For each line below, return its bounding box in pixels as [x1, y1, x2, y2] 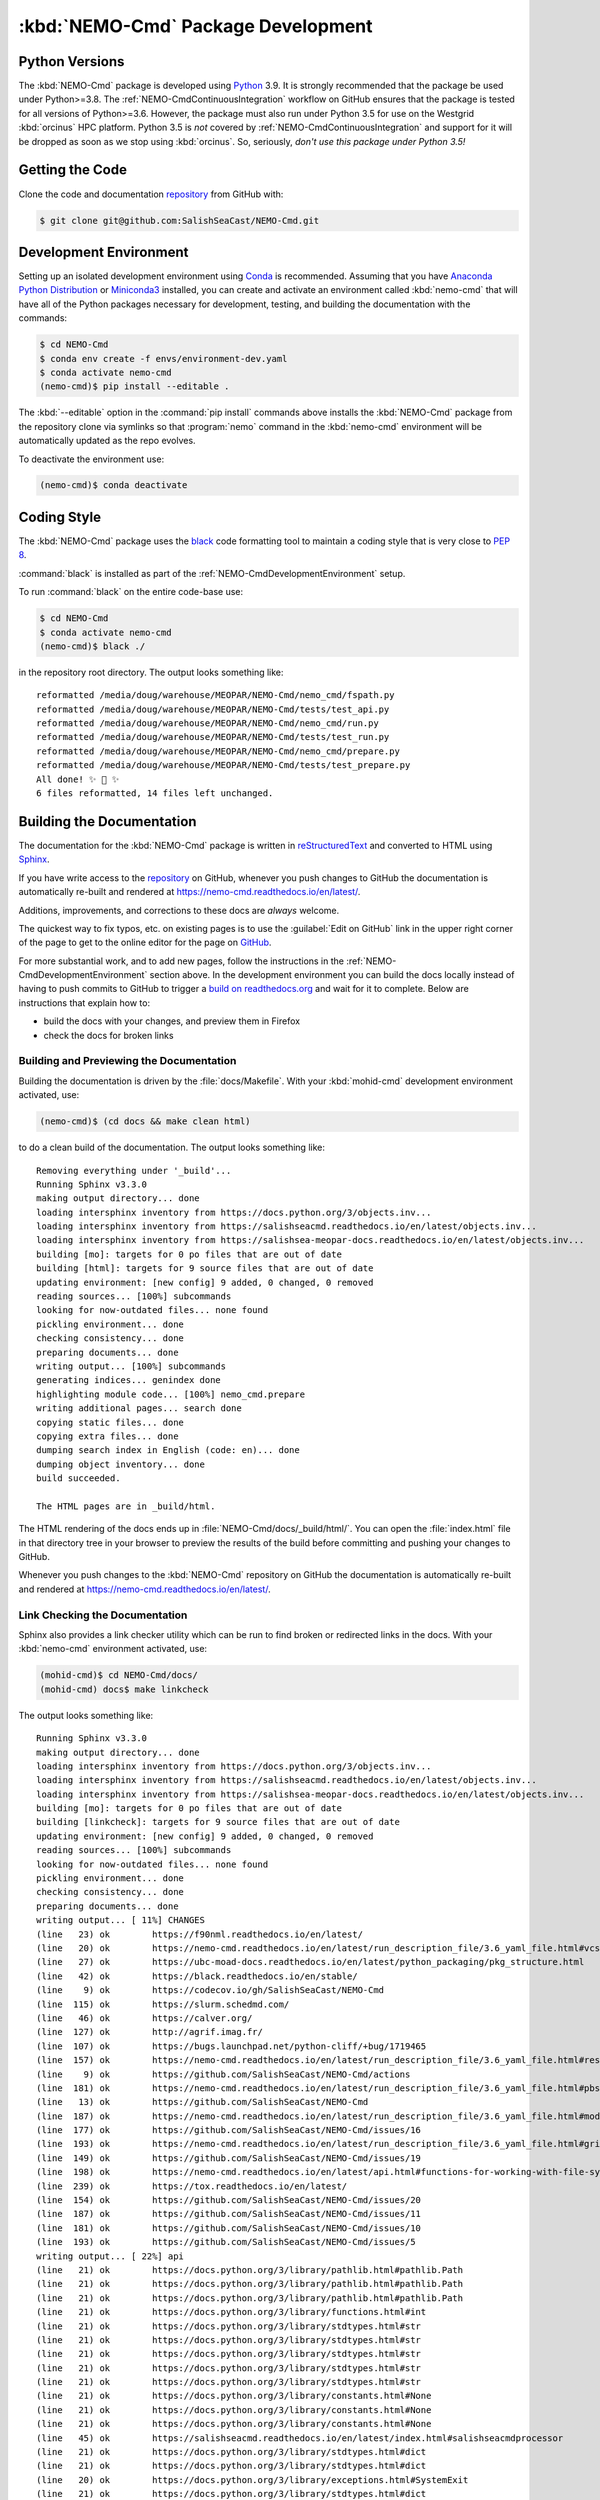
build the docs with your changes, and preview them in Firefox [43, 1015, 300, 1027]
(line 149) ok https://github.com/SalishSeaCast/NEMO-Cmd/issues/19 [36, 2152, 422, 2164]
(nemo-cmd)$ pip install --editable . [39, 381, 230, 392]
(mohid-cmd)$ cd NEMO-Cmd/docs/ [39, 1670, 199, 1681]
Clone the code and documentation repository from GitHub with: [18, 188, 284, 200]
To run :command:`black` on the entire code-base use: [18, 586, 244, 598]
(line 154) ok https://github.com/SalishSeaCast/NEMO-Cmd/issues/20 [36, 2195, 422, 2206]
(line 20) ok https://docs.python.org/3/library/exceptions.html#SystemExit [36, 2474, 469, 2485]
